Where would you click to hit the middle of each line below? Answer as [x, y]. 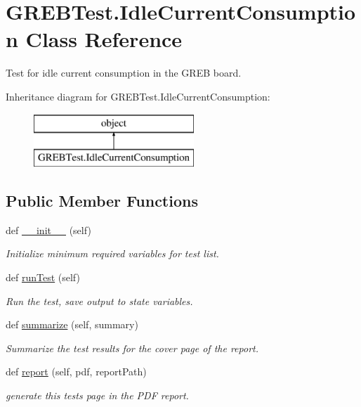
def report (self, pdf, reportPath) [76, 372]
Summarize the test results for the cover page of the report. [132, 348]
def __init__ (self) [48, 230]
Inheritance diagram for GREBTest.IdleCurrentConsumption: [138, 96]
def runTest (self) [43, 277]
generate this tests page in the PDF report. [97, 395]
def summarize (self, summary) [72, 324]
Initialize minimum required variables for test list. [112, 253]
